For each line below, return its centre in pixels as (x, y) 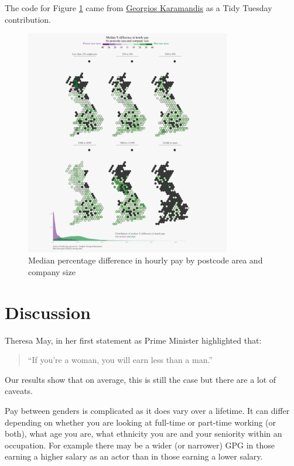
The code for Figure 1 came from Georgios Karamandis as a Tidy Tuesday (139, 8)
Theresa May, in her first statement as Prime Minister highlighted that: (133, 340)
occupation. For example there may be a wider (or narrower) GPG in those (140, 445)
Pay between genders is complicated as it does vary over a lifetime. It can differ (147, 410)
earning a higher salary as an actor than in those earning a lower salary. (134, 456)
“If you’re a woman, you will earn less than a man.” (120, 360)
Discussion (48, 312)
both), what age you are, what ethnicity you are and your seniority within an (143, 434)
